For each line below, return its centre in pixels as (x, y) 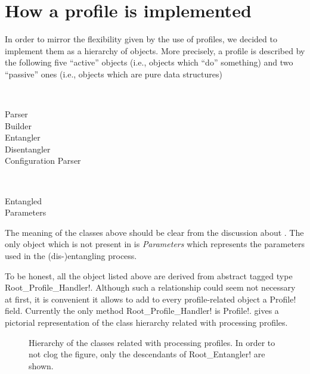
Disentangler (28, 149)
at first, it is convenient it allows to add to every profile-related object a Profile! (151, 299)
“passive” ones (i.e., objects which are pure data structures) (114, 74)
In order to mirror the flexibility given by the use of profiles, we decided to (141, 39)
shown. (41, 365)
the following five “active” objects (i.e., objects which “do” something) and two (149, 62)
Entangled (24, 200)
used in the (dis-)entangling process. (71, 256)
